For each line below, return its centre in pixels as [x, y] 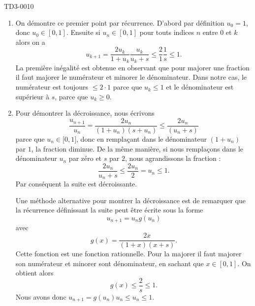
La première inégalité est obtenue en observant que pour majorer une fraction [132, 67]
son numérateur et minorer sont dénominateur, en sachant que [110, 263]
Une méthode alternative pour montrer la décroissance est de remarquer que [130, 200]
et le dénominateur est [200, 87]
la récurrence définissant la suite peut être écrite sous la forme [109, 210]
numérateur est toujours [52, 87]
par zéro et [85, 158]
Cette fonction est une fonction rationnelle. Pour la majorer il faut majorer [128, 254]
